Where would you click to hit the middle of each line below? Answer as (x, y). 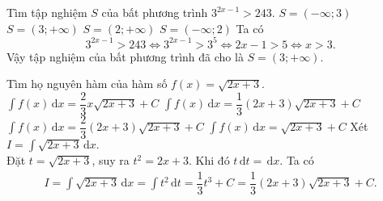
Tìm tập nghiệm (47, 12)
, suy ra (111, 160)
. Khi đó (209, 160)
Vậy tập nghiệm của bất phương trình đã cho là (125, 56)
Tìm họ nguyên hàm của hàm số (87, 84)
